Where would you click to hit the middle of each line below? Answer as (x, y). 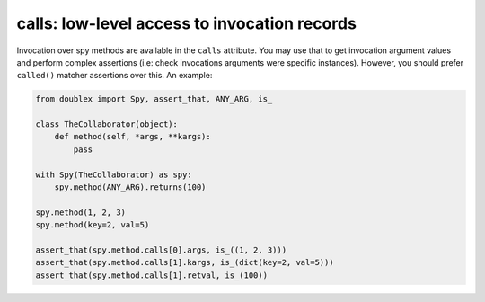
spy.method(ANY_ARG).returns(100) (130, 187)
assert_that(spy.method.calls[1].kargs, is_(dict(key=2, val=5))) (185, 262)
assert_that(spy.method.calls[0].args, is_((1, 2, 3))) (161, 250)
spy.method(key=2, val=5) (93, 225)
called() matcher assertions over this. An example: (115, 75)
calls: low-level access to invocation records (186, 23)
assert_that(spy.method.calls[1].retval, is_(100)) (152, 275)
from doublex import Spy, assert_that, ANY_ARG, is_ (154, 99)
